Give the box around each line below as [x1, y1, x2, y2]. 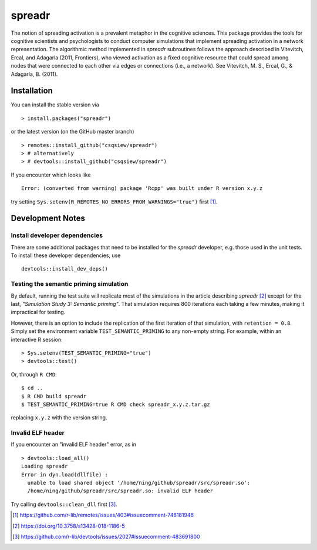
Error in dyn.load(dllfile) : [21, 471, 109, 478]
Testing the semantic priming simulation [11, 280, 129, 288]
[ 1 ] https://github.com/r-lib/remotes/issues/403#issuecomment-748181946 [12, 512, 194, 519]
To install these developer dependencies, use [11, 252, 121, 259]
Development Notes [11, 214, 85, 224]
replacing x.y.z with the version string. [11, 414, 107, 421]
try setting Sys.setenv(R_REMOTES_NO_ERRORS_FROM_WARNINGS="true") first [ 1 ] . [11, 198, 218, 205]
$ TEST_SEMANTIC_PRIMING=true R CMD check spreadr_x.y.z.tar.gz [21, 401, 211, 408]
